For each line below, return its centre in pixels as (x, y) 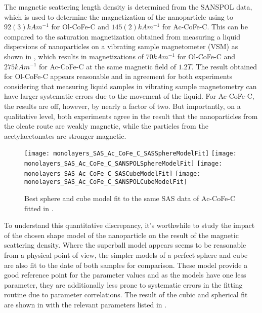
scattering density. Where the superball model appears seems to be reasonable (125, 245)
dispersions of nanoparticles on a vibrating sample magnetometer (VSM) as (121, 46)
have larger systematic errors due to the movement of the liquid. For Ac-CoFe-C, (129, 96)
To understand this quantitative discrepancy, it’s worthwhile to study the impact (129, 225)
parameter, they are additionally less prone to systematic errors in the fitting (123, 284)
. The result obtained (224, 66)
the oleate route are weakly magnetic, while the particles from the (106, 126)
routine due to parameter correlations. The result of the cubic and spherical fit (126, 295)
